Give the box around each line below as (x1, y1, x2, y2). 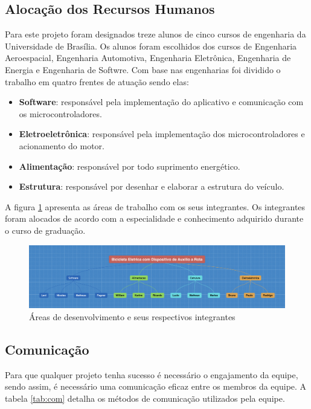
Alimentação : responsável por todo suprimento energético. (19, 159, 240, 172)
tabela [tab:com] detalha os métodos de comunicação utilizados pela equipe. (5, 391, 285, 404)
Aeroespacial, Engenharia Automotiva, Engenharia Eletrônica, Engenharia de (5, 51, 291, 64)
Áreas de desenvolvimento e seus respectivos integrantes (29, 310, 236, 323)
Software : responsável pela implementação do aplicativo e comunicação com (19, 95, 304, 108)
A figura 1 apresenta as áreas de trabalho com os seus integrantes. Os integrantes (5, 200, 306, 213)
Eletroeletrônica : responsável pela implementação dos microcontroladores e (19, 127, 305, 140)
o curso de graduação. (5, 224, 86, 236)
